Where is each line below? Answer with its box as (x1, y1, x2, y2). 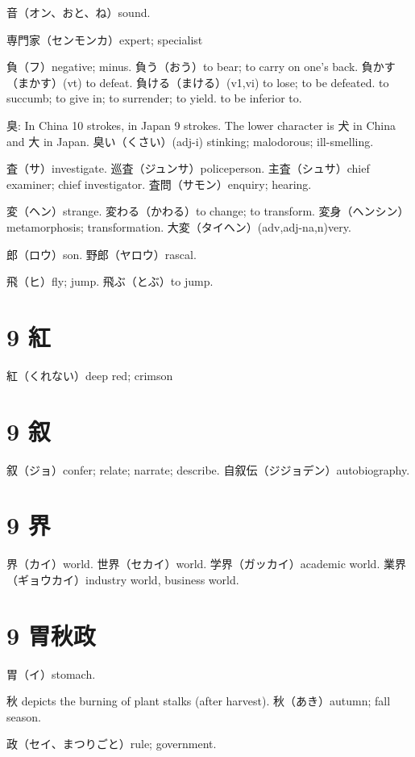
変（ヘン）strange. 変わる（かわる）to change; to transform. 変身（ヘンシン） (6, 203, 409, 220)
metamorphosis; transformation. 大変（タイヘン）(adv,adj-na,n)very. (6, 218, 351, 235)
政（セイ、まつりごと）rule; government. (6, 735, 217, 752)
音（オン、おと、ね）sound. (6, 4, 151, 20)
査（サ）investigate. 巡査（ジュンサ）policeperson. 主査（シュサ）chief (6, 160, 370, 177)
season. (6, 708, 41, 725)
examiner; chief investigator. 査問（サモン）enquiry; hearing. (6, 175, 312, 192)
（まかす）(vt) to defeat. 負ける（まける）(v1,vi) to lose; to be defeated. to (6, 73, 389, 90)
